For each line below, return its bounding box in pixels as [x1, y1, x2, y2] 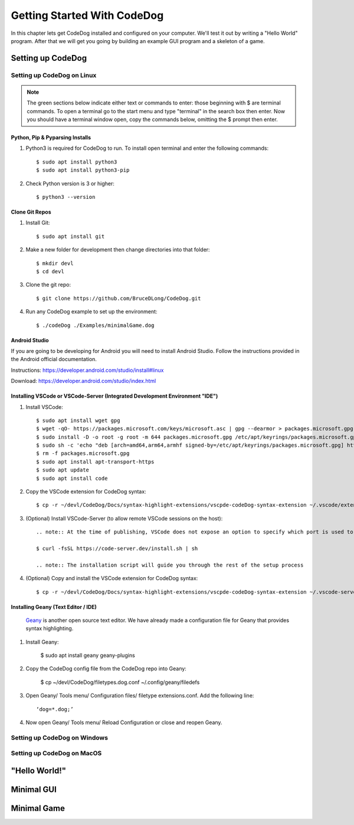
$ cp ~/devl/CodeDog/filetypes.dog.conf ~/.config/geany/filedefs [40, 679, 200, 686]
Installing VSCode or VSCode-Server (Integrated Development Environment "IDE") [11, 392, 218, 400]
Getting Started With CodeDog [11, 9, 164, 22]
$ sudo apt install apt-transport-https [36, 458, 155, 465]
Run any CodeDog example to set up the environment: [25, 308, 158, 315]
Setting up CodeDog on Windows [11, 734, 109, 742]
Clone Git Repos [11, 208, 51, 215]
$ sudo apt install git [36, 233, 105, 240]
